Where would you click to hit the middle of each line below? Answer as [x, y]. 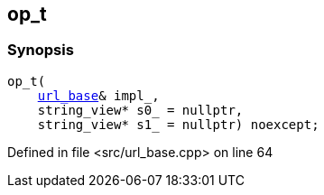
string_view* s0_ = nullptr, [140, 110]
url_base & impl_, [98, 95]
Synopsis [41, 50]
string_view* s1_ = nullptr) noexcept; [178, 124]
